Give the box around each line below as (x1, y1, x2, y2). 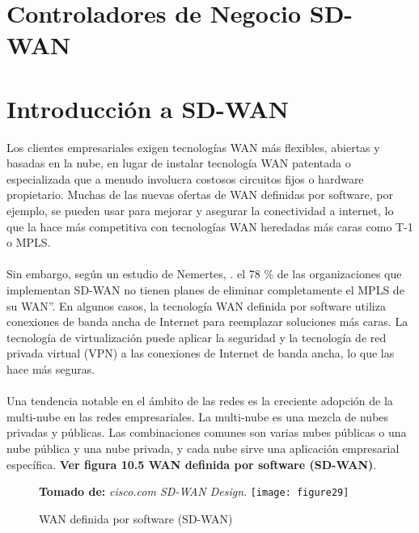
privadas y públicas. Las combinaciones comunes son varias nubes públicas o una (6, 424, 407, 441)
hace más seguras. (6, 361, 95, 377)
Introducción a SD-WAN (6, 91, 289, 125)
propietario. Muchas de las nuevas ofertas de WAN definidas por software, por (6, 186, 393, 203)
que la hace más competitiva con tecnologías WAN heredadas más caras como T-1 (6, 218, 413, 235)
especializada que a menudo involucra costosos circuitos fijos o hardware (6, 170, 364, 187)
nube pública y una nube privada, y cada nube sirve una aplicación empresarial (6, 439, 400, 456)
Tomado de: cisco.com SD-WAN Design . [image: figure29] (39, 483, 349, 500)
